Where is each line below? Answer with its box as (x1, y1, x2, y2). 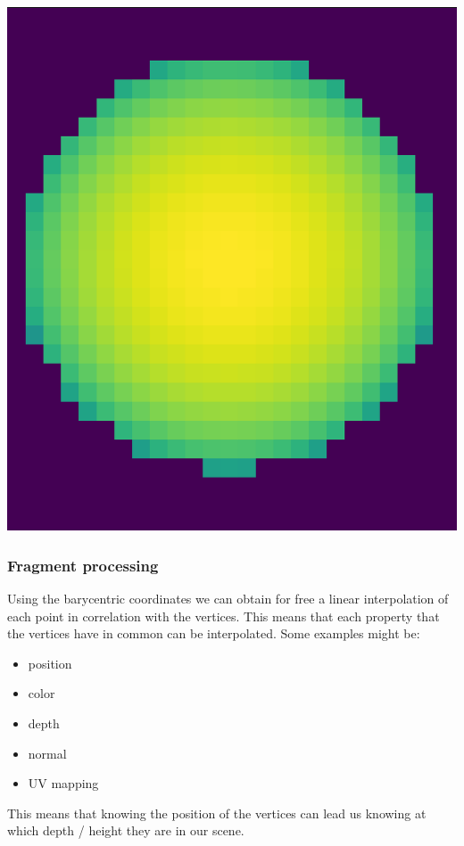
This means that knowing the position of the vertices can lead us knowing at (7, 803, 427, 822)
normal (28, 743, 67, 762)
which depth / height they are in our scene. (7, 821, 244, 840)
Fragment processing (7, 554, 159, 576)
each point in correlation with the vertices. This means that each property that (7, 606, 440, 625)
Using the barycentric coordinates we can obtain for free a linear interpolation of (7, 588, 449, 607)
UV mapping (28, 774, 99, 793)
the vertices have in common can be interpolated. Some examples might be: (7, 624, 420, 643)
